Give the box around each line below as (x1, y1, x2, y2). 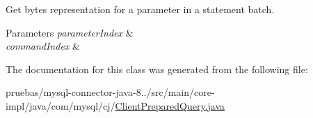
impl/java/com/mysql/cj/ (6, 98, 115, 112)
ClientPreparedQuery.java (115, 98, 225, 112)
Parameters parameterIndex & (6, 25, 134, 39)
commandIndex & (6, 39, 80, 53)
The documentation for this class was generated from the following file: (6, 61, 308, 76)
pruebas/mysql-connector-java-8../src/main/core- (6, 85, 215, 99)
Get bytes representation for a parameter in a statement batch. (6, 2, 275, 16)
